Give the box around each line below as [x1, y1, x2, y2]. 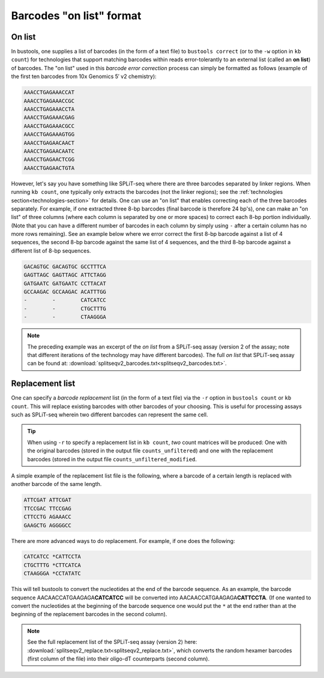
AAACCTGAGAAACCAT [23, 89, 75, 96]
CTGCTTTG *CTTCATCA [23, 562, 81, 568]
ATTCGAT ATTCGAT [23, 497, 72, 503]
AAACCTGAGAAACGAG [23, 114, 75, 121]
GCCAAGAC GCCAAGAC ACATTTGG [23, 289, 106, 295]
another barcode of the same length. [11, 481, 102, 488]
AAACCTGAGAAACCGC [23, 97, 75, 104]
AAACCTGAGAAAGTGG [23, 131, 75, 138]
